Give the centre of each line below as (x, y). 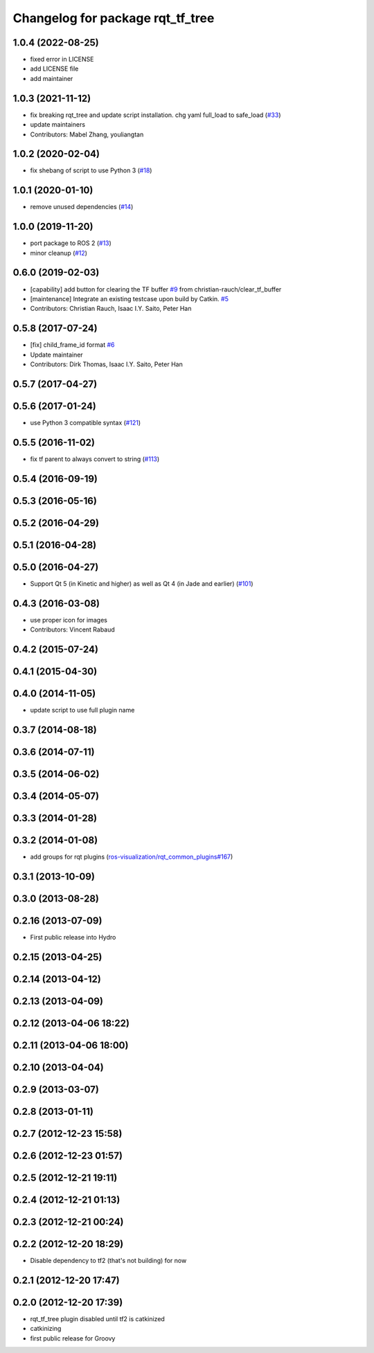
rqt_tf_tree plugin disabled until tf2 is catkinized (98, 1319)
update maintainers (58, 125)
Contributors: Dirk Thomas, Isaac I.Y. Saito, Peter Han (106, 364)
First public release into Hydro (73, 937)
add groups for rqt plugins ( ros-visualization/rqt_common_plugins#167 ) (132, 857)
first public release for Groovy (73, 1338)
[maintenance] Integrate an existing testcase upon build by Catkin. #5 (129, 298)
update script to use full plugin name (82, 710)
